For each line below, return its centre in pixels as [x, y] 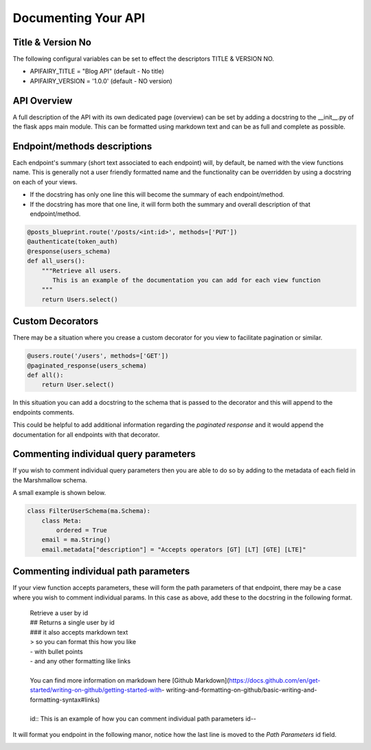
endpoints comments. [44, 412]
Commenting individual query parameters [104, 454]
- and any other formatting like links [80, 661]
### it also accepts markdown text [79, 632]
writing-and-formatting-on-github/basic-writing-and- [241, 690]
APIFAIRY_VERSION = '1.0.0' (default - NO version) [101, 81]
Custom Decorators [56, 321]
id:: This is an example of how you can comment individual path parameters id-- [143, 719]
